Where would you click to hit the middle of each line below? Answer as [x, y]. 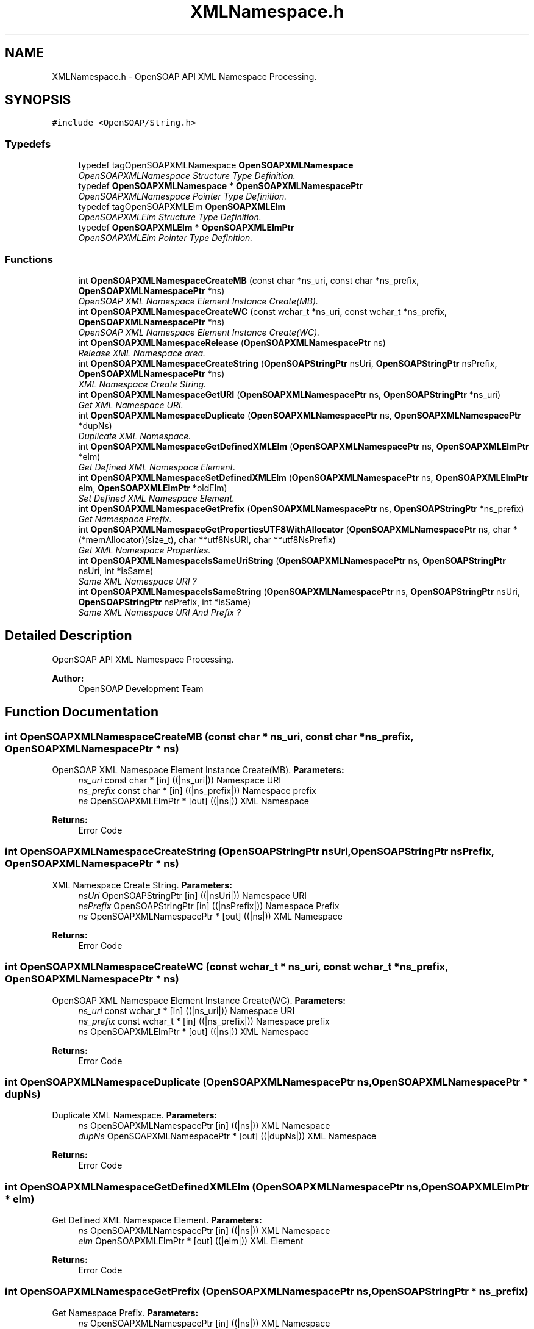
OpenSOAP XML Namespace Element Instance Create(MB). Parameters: [198, 770]
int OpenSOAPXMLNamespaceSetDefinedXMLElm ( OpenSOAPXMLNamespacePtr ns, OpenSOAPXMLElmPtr [303, 477]
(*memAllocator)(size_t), [127, 539]
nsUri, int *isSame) [116, 571]
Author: [68, 678]
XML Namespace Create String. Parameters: [142, 885]
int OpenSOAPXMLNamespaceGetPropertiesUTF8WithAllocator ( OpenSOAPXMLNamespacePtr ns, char [294, 529]
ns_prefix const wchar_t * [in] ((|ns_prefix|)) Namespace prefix [204, 1021]
